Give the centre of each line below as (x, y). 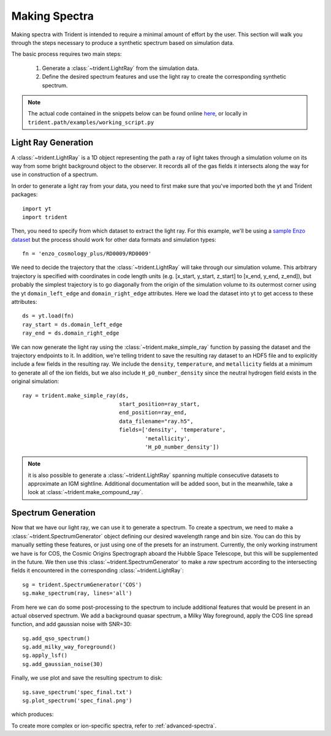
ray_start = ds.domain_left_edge (72, 324)
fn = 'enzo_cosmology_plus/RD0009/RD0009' (87, 254)
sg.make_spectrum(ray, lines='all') (77, 593)
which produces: (32, 715)
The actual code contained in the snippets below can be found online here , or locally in (138, 114)
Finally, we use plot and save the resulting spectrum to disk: (87, 678)
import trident (45, 217)
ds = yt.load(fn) (48, 316)
